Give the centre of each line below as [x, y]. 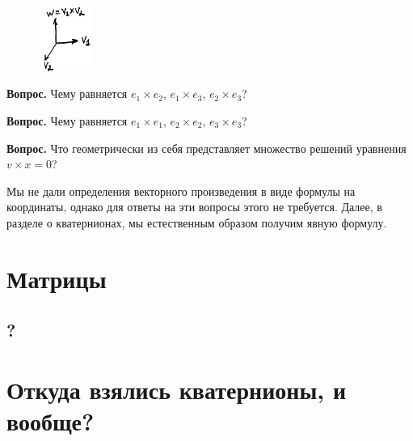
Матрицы [57, 278]
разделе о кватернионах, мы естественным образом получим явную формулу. [197, 223]
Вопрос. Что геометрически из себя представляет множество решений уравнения [206, 148]
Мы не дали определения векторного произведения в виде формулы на [181, 191]
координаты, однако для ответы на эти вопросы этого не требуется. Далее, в [194, 207]
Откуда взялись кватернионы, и [177, 389]
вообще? [51, 421]
